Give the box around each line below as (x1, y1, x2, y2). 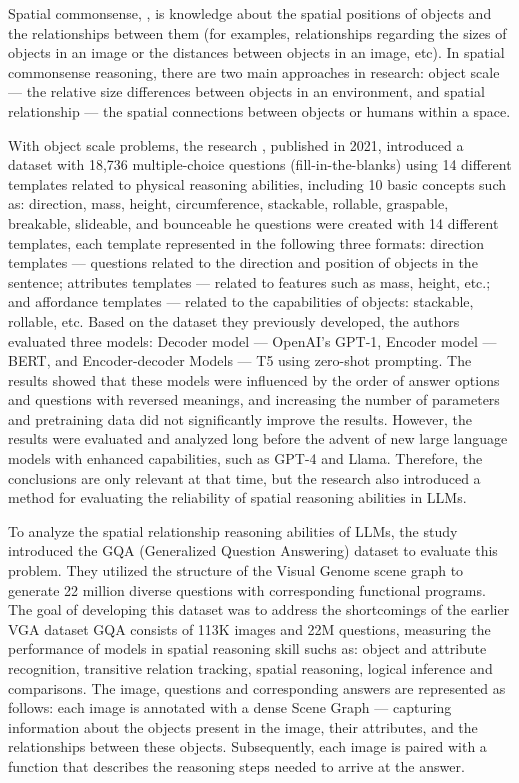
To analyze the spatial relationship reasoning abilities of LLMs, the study (8, 520, 458, 541)
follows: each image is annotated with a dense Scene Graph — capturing (8, 697, 452, 718)
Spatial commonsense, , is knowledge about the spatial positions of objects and (8, 3, 492, 23)
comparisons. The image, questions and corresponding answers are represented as (8, 677, 506, 698)
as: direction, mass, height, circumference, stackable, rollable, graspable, (8, 193, 449, 214)
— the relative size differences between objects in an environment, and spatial (8, 81, 485, 102)
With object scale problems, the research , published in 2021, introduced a (8, 134, 464, 155)
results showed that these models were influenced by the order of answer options (8, 369, 500, 390)
